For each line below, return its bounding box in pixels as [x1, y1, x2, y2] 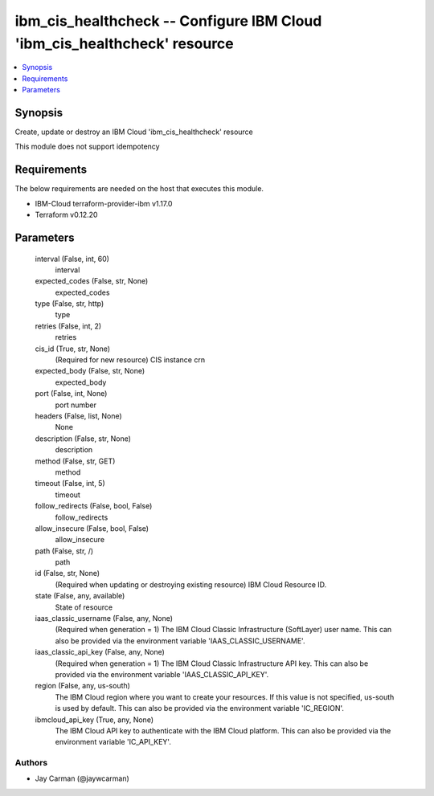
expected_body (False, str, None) [35, 366, 145, 376]
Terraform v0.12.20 [35, 210, 98, 220]
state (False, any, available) [35, 591, 125, 601]
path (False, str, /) [35, 546, 94, 556]
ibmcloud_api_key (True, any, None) [35, 715, 154, 725]
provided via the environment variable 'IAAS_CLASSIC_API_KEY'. [55, 669, 269, 679]
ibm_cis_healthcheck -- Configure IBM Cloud [14, 12, 322, 30]
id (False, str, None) [35, 569, 100, 578]
